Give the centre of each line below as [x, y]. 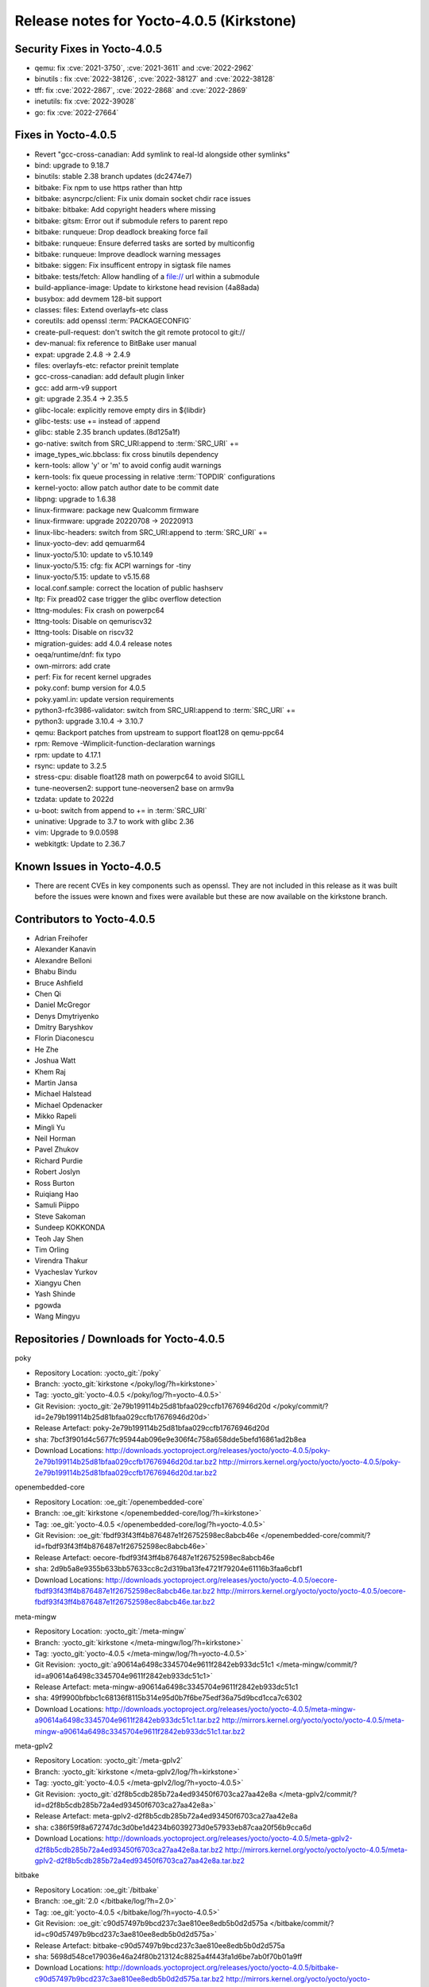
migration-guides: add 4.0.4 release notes [103, 643]
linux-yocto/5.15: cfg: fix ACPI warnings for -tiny [113, 565]
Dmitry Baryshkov [64, 1027]
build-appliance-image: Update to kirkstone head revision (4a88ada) [147, 288]
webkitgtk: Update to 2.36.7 [80, 843]
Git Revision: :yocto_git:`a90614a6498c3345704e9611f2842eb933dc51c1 [154, 1664]
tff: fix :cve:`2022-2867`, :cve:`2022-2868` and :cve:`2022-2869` [141, 90]
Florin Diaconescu [64, 1038]
